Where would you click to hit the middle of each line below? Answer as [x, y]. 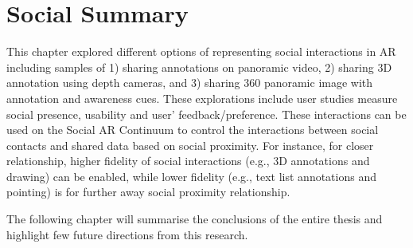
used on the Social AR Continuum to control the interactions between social [193, 130]
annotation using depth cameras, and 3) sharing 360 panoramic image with [190, 83]
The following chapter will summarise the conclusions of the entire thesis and [195, 219]
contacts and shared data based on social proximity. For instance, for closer [190, 145]
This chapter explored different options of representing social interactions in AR [201, 51]
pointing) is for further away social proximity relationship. [148, 192]
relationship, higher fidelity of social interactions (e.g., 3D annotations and [188, 161]
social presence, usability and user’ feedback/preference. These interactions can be [206, 114]
